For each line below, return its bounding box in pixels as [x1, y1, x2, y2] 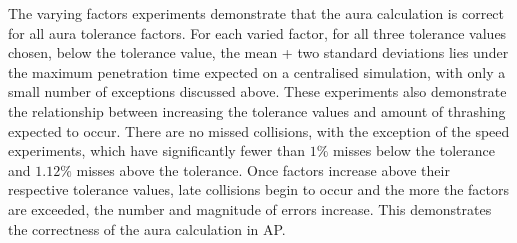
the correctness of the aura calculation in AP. [8, 218, 286, 239]
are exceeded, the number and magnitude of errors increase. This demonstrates [8, 198, 492, 219]
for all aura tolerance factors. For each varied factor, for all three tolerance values [8, 22, 507, 43]
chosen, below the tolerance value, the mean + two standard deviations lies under [8, 42, 509, 63]
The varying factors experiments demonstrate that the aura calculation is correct [8, 3, 505, 23]
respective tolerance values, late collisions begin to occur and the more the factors [8, 179, 510, 200]
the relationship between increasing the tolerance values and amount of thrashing [8, 100, 506, 121]
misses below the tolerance [332, 140, 495, 161]
